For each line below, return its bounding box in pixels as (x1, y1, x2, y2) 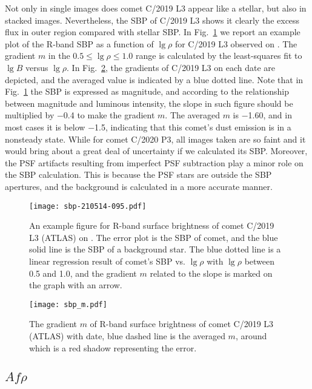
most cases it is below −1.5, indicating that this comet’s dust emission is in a (5, 120, 291, 133)
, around (235, 329, 267, 342)
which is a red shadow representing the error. (29, 341, 197, 354)
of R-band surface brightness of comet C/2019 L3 (90, 317, 274, 330)
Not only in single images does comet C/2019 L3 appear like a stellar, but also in (5, 2, 307, 14)
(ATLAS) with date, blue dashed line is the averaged (29, 329, 225, 342)
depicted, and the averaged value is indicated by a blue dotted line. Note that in (5, 73, 304, 86)
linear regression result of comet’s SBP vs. (29, 254, 185, 267)
